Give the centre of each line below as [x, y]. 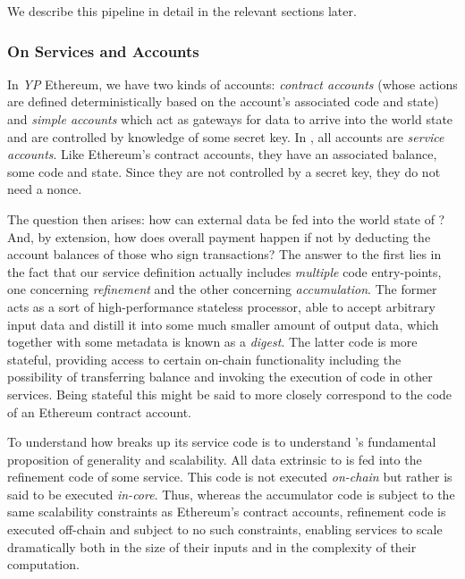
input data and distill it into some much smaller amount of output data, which [223, 324]
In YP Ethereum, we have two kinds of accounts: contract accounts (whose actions [232, 84]
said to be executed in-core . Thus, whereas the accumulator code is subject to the [231, 494]
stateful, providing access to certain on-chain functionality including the [204, 359]
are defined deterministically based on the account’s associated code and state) [223, 101]
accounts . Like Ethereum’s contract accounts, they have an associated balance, [222, 154]
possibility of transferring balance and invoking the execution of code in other [220, 377]
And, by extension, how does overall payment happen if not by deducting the [219, 236]
